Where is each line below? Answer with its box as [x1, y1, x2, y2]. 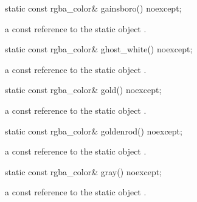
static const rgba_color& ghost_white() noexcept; [5, 43, 193, 55]
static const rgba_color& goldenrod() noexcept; [5, 124, 182, 137]
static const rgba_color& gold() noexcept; [5, 83, 162, 96]
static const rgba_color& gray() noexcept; [5, 165, 162, 178]
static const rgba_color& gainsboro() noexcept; [5, 2, 182, 14]
